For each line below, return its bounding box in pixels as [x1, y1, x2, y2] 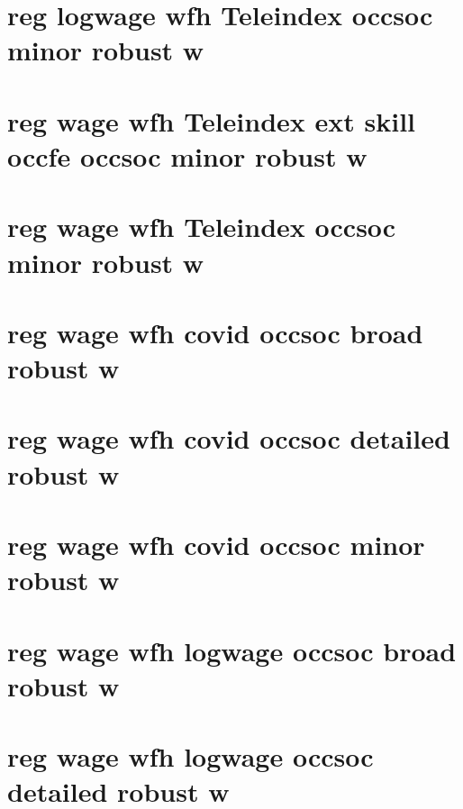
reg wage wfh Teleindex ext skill [7, 102, 416, 139]
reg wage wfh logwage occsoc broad [7, 632, 457, 668]
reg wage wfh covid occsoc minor [7, 526, 425, 562]
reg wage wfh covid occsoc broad [7, 314, 423, 350]
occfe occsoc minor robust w [7, 137, 368, 174]
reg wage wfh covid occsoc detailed [7, 420, 450, 457]
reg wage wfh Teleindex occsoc [7, 208, 396, 245]
